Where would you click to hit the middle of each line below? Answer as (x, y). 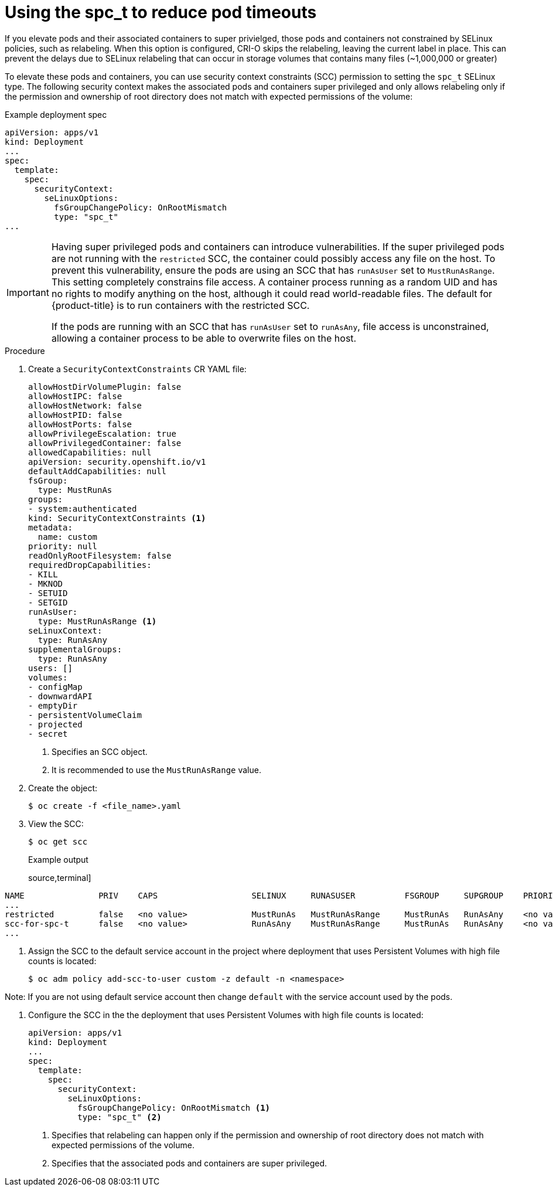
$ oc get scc (58, 841)
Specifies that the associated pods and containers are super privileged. (190, 1163)
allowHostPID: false (75, 415)
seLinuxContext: (65, 630)
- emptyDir (53, 705)
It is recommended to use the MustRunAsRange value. (156, 770)
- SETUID (48, 593)
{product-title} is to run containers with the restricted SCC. (180, 305)
